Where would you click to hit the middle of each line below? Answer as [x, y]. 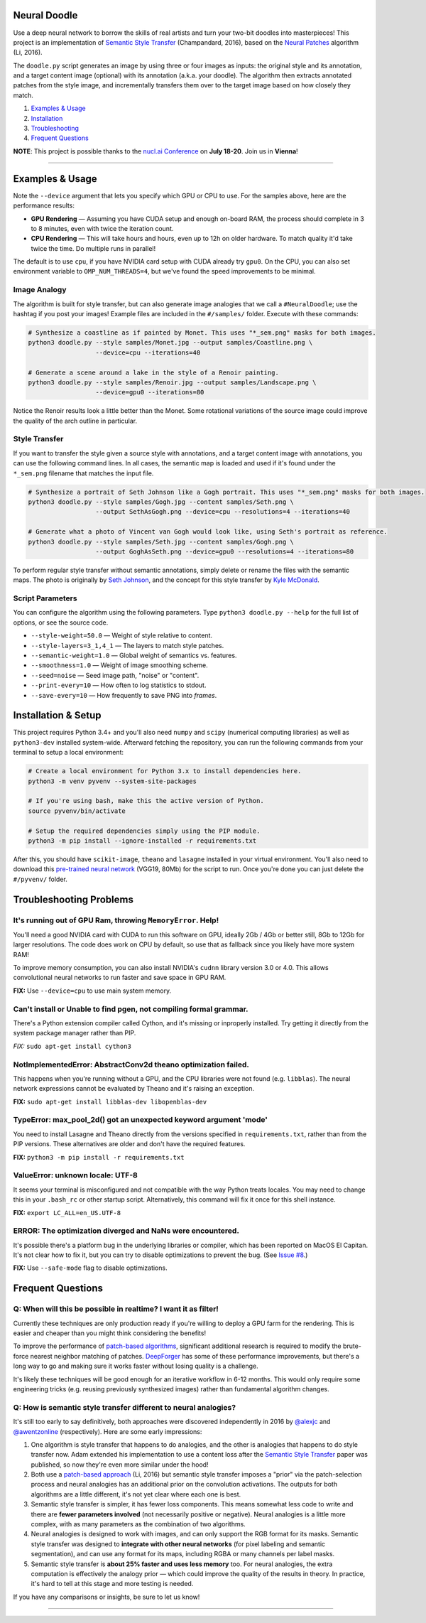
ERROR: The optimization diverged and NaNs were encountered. [126, 1231]
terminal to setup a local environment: [69, 753]
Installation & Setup [57, 715]
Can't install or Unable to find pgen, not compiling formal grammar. [131, 1009]
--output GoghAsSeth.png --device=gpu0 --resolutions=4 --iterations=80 [225, 551]
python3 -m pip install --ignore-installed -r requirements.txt [142, 841]
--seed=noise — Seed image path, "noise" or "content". [115, 675]
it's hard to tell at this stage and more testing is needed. [112, 1584]
